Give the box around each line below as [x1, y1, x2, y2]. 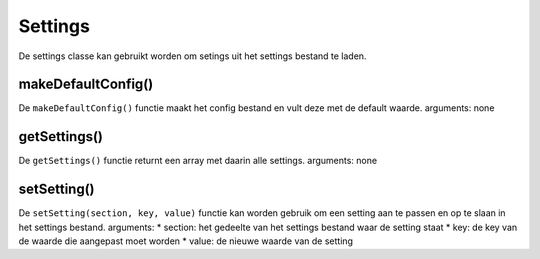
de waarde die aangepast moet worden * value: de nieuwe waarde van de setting [18, 235, 354, 247]
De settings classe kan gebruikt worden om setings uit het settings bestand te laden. [18, 50, 367, 62]
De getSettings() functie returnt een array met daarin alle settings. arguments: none [18, 155, 378, 167]
